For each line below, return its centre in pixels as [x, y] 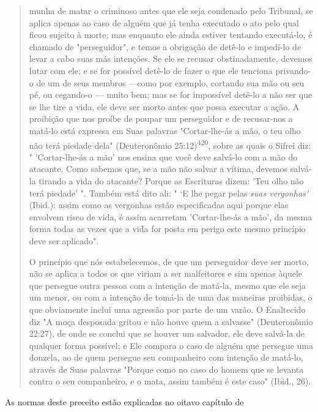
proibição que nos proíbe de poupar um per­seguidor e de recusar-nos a [161, 118]
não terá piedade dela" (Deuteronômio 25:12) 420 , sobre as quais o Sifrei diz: [170, 144]
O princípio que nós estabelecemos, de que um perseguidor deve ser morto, [169, 261]
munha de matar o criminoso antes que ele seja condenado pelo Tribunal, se [171, 10]
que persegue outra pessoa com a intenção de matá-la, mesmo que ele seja [168, 285]
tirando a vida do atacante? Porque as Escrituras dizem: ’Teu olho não [171, 180]
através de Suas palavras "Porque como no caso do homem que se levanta [166, 369]
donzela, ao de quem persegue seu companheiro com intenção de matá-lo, [166, 357]
